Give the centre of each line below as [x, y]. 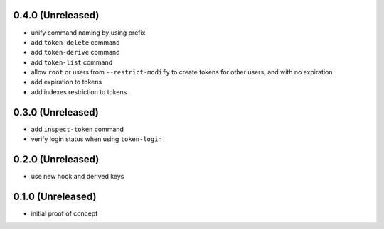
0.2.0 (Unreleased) [56, 159]
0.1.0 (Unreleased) [55, 196]
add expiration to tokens [66, 82]
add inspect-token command [78, 129]
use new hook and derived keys [78, 177]
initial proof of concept [64, 213]
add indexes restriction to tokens [79, 91]
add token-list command [72, 62]
